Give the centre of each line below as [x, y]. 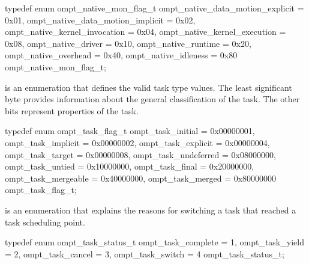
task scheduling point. [45, 222]
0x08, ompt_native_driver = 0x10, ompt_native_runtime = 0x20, [128, 43]
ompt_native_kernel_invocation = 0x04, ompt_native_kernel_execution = [145, 32]
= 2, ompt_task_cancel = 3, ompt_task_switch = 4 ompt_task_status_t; [145, 253]
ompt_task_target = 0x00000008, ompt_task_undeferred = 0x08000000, [140, 154]
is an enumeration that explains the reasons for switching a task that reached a [151, 210]
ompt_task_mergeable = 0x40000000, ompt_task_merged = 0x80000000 [141, 178]
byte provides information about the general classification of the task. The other [152, 99]
